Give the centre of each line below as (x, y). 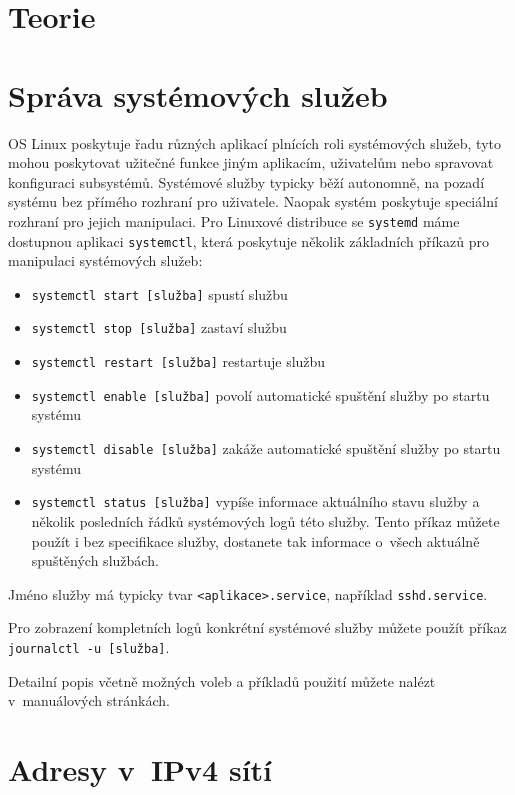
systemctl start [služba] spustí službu (159, 293)
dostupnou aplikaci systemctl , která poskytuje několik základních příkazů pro (248, 240)
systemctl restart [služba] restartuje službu (178, 361)
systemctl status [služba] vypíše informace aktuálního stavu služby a (255, 501)
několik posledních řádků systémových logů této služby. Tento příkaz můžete (265, 520)
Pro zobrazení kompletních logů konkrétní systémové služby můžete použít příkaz (257, 627)
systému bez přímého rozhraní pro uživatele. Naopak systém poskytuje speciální (253, 201)
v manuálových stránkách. (89, 700)
